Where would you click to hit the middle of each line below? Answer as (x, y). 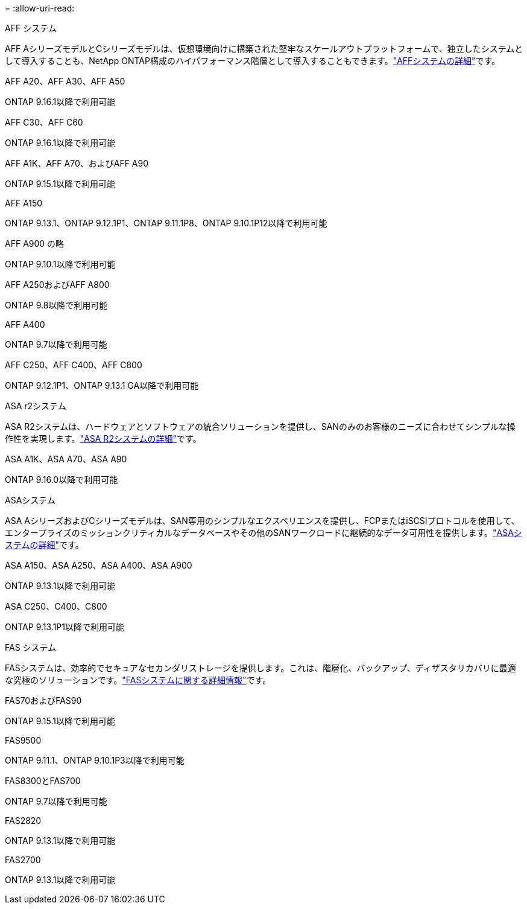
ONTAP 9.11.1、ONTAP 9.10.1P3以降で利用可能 (95, 760)
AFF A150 (24, 203)
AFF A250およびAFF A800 (57, 285)
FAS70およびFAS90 (43, 700)
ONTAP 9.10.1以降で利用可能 (60, 264)
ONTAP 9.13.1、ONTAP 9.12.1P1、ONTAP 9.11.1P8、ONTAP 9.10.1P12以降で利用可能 (166, 223)
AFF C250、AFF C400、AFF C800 (74, 365)
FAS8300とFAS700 (43, 781)
